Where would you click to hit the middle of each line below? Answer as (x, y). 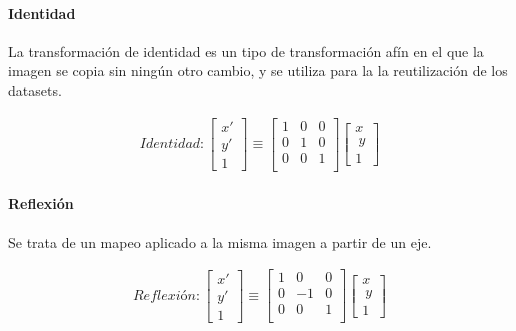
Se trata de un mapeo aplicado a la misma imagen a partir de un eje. (220, 241)
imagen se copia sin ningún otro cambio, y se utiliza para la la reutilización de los (258, 70)
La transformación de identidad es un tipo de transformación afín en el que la (246, 50)
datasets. (35, 89)
